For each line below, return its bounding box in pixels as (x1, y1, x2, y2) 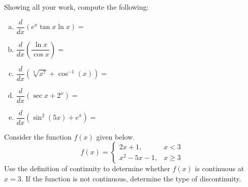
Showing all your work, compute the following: (4, 2, 149, 12)
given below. (96, 131, 135, 142)
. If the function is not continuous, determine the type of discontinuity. (21, 173, 241, 184)
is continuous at (195, 163, 244, 174)
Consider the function (4, 131, 72, 142)
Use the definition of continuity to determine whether (4, 163, 170, 174)
